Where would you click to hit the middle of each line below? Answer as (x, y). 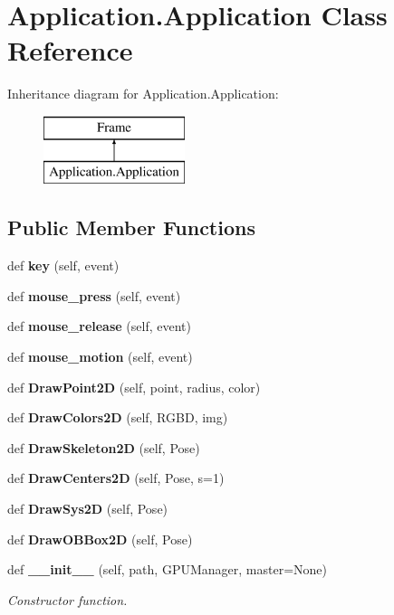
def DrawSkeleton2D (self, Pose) (104, 447)
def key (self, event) (63, 265)
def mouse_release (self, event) (99, 326)
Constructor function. (67, 599)
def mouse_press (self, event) (94, 295)
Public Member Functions (131, 227)
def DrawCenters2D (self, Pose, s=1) (116, 478)
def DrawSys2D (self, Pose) (88, 509)
